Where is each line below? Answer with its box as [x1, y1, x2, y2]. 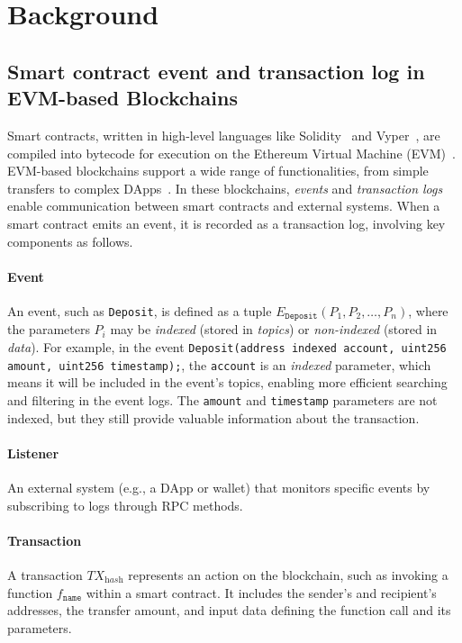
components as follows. [7, 231, 133, 250]
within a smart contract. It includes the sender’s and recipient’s [86, 583, 437, 602]
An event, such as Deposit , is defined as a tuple [7, 301, 272, 320]
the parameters [7, 320, 90, 339]
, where [408, 301, 448, 320]
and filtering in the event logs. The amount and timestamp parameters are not [7, 390, 438, 409]
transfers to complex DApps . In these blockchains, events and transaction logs [7, 178, 443, 197]
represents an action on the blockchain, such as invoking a [128, 565, 448, 584]
